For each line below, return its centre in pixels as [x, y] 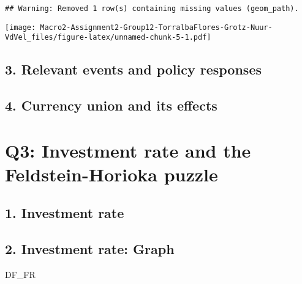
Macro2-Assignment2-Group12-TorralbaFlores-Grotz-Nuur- [156, 27]
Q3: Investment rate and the [128, 150]
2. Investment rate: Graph [90, 249]
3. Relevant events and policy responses [133, 69]
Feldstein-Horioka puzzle [111, 174]
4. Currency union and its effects [111, 105]
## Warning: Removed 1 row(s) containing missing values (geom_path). [152, 9]
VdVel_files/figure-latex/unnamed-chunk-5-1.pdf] [108, 38]
